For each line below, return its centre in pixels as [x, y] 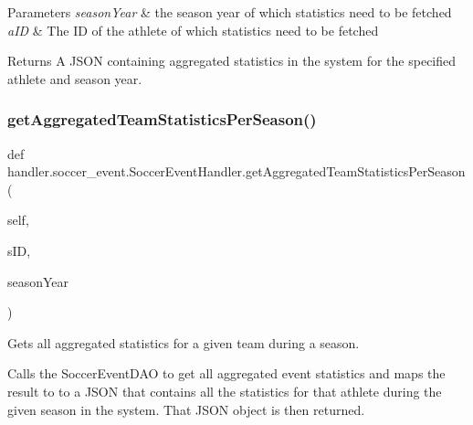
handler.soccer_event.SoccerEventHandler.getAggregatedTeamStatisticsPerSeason [236, 171]
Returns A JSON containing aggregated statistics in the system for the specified [232, 61]
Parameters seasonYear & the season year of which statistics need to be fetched [230, 12]
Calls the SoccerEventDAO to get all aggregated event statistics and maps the [226, 373]
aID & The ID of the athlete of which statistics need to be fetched [193, 30]
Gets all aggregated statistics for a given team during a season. [184, 342]
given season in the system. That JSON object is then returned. [186, 409]
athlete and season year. [75, 78]
